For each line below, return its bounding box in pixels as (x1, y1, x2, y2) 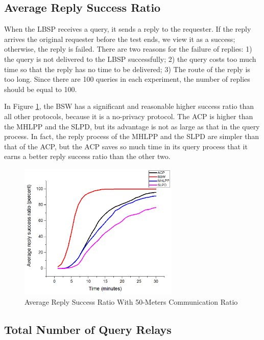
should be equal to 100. (4, 83, 77, 94)
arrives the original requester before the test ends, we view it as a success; (4, 33, 235, 44)
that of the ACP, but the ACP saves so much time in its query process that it (4, 141, 248, 151)
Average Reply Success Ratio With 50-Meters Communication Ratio (25, 296, 238, 307)
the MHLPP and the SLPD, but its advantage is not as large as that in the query (4, 121, 260, 131)
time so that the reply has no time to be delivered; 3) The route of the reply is (4, 63, 250, 74)
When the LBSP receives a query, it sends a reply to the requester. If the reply (4, 24, 251, 34)
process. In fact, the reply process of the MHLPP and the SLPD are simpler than (4, 131, 259, 142)
